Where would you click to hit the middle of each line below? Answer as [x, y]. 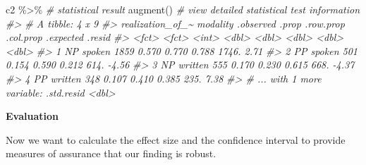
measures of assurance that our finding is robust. [111, 153]
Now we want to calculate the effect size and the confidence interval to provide [176, 139]
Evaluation [32, 116]
